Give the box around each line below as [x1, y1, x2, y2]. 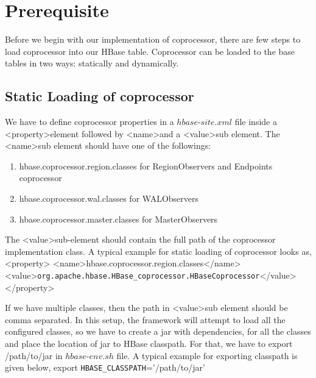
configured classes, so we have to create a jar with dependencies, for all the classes [5, 325, 311, 338]
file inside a [234, 115, 277, 128]
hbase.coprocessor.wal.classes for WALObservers [19, 192, 198, 205]
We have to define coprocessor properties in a [5, 115, 174, 128]
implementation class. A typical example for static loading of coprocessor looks [5, 244, 299, 257]
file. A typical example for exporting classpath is [116, 349, 298, 362]
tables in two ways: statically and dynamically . [5, 57, 179, 70]
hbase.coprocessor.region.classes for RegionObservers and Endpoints [19, 159, 273, 172]
